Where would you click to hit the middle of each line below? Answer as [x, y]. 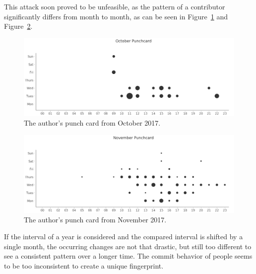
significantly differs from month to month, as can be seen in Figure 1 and [116, 16]
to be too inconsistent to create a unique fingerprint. [84, 265]
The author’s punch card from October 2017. [92, 123]
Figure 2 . [18, 26]
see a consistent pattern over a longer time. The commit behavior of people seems [128, 256]
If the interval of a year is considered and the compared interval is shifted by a [124, 236]
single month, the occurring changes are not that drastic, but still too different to [128, 246]
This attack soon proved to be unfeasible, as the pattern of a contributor [115, 6]
